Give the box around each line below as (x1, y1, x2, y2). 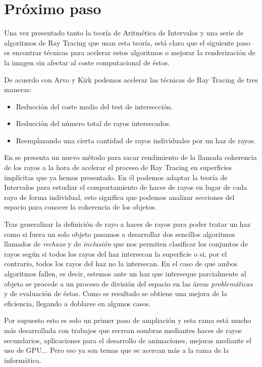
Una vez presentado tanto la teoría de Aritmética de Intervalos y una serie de (4, 27, 244, 38)
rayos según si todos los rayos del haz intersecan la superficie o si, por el (4, 248, 227, 259)
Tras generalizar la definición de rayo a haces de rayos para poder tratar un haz (4, 219, 250, 229)
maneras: (4, 84, 32, 95)
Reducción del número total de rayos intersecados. (16, 118, 171, 129)
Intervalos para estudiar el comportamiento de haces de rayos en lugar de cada (4, 182, 247, 192)
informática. (4, 354, 41, 365)
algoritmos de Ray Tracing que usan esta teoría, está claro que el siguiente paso (4, 37, 250, 48)
